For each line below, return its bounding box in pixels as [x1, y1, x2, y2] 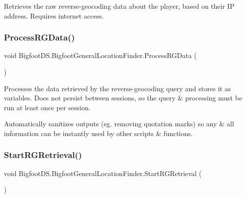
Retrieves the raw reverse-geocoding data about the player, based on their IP [4, 1, 235, 11]
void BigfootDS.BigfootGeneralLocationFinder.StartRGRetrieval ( [4, 168, 202, 178]
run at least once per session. [4, 102, 91, 112]
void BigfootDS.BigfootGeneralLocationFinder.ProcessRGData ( [4, 50, 197, 60]
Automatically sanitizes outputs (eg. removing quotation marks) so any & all [4, 119, 234, 129]
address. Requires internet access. [4, 10, 104, 20]
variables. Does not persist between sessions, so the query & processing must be [4, 93, 243, 103]
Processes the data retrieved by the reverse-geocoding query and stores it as [4, 83, 231, 93]
